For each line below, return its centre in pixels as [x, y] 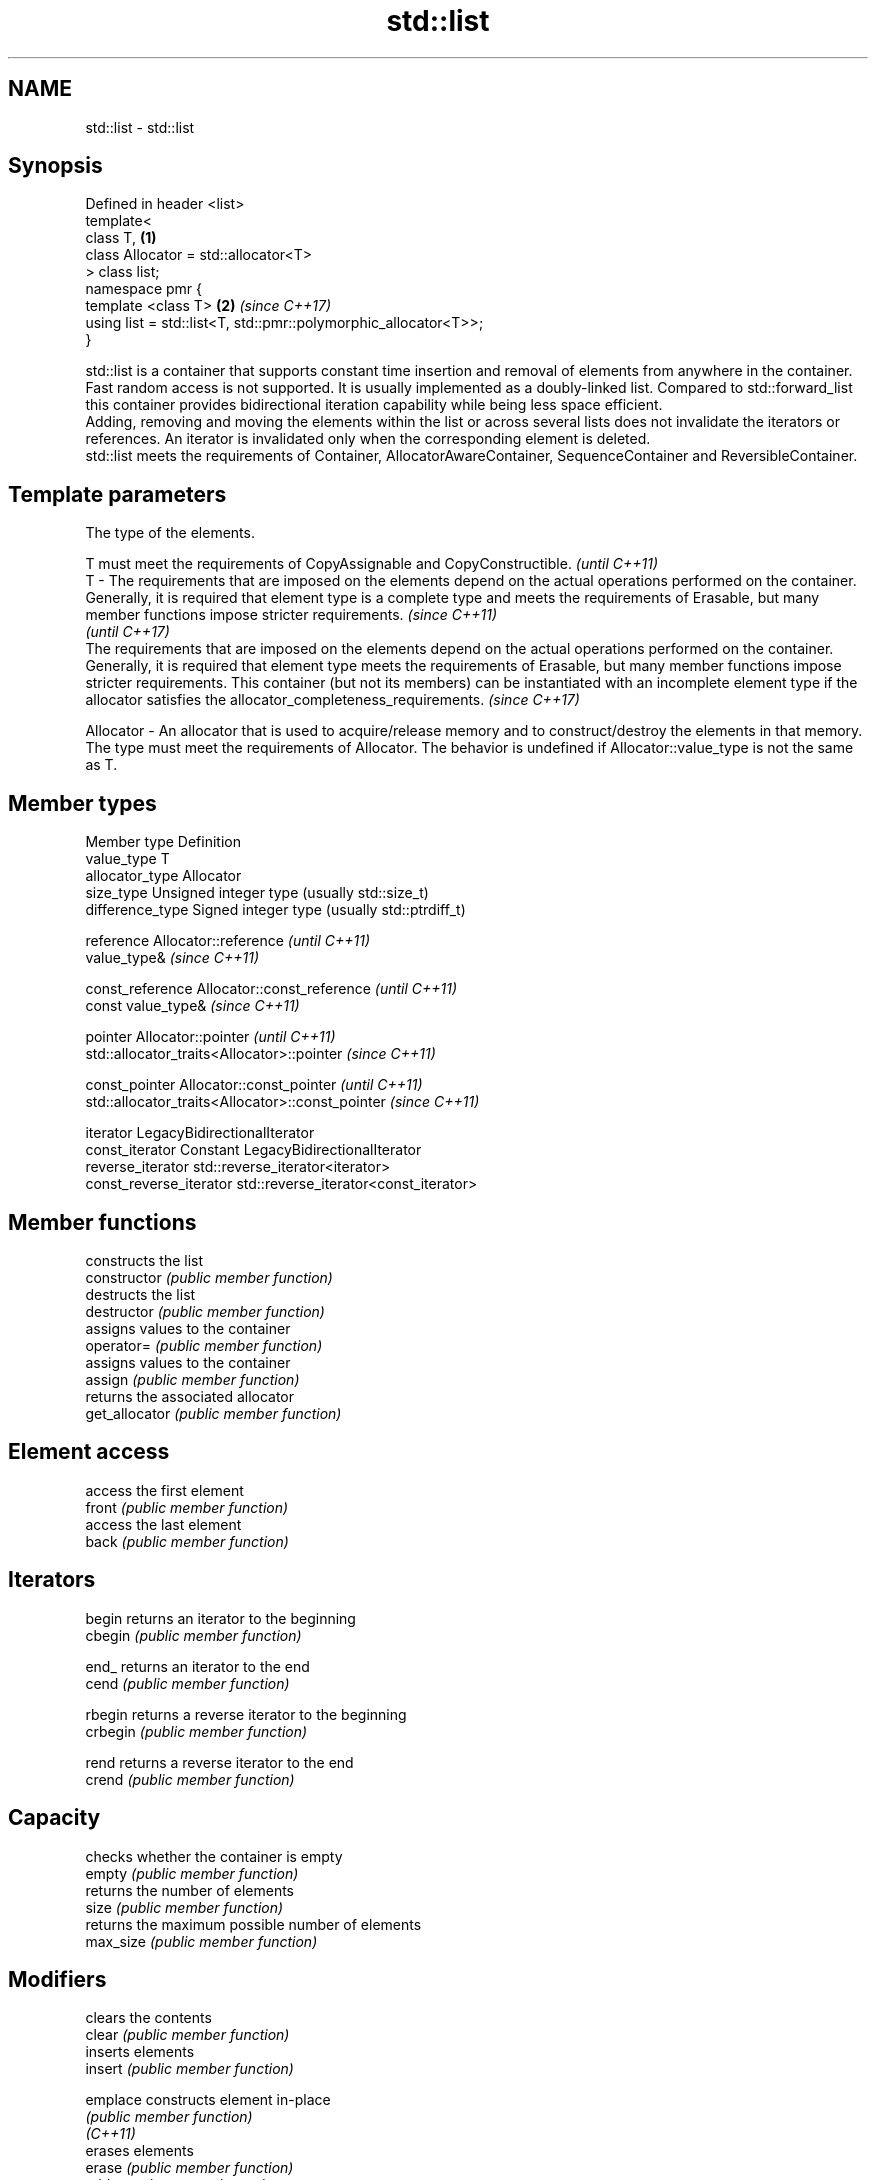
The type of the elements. [170, 533]
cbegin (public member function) [193, 1635]
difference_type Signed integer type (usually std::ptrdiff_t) [275, 910]
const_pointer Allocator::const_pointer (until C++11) [254, 1085]
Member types [82, 803]
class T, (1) [121, 238]
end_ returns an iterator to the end [197, 1666]
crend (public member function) [190, 1779]
